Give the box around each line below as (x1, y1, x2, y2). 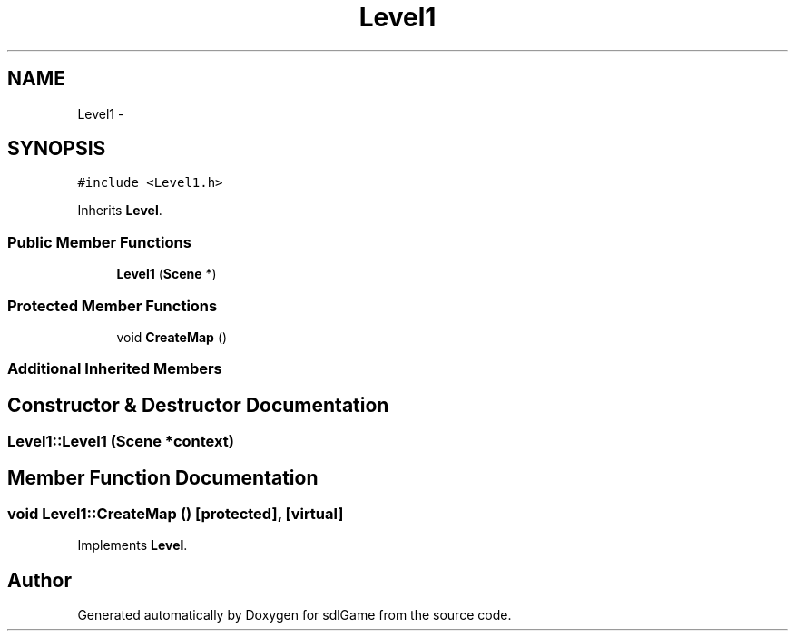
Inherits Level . (77, 202, 162, 219)
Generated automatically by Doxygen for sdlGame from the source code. (77, 607, 512, 623)
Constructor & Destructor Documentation (7, 393, 389, 417)
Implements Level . (77, 537, 188, 554)
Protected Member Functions (7, 296, 218, 315)
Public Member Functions (7, 232, 191, 251)
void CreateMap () (116, 329, 228, 345)
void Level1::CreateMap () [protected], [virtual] (7, 505, 344, 523)
